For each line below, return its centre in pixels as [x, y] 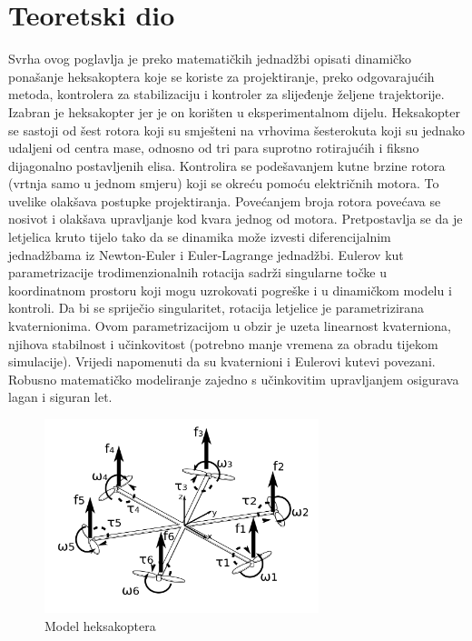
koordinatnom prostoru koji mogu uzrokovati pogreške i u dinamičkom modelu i [230, 290]
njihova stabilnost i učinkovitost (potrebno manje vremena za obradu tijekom [223, 343]
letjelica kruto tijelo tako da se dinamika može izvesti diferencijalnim [200, 237]
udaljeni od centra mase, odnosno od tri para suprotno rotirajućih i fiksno [214, 148]
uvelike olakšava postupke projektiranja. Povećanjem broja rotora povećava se [225, 200]
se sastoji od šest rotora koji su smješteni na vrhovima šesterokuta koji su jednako [237, 130]
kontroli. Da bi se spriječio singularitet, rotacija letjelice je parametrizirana [216, 308]
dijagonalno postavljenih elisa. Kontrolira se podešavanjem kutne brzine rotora [227, 165]
